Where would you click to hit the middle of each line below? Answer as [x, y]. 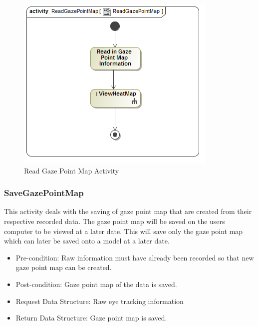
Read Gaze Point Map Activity [72, 170]
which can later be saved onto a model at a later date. [87, 241]
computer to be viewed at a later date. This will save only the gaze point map [124, 231]
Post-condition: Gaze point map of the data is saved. [96, 284]
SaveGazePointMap [44, 193]
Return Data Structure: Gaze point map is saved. [91, 318]
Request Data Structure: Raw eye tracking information [100, 301]
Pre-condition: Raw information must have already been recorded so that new [135, 257]
